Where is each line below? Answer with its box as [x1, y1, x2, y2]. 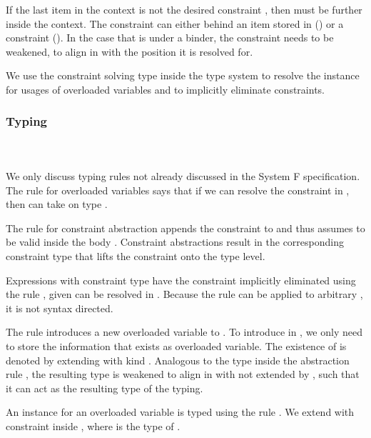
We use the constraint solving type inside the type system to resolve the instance [6, 68, 360, 83]
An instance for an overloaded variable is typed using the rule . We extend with [6, 404, 355, 419]
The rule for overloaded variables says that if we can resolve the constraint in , [6, 182, 350, 197]
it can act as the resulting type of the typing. [6, 380, 203, 395]
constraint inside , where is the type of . [6, 418, 181, 433]
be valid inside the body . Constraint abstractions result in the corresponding [6, 234, 344, 249]
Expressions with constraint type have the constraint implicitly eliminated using [6, 272, 356, 287]
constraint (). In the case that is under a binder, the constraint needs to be [6, 30, 334, 45]
